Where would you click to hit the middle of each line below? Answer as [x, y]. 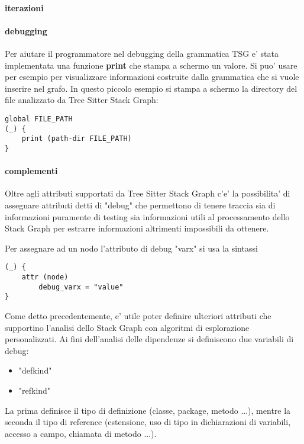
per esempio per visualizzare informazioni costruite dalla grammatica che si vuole [152, 77]
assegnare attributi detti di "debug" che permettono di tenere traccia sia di [140, 205]
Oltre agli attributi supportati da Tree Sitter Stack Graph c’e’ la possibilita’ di [148, 193]
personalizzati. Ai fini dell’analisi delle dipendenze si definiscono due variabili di [149, 339]
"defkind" [35, 370]
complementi [31, 171]
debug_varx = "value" [81, 287]
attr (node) [45, 277]
